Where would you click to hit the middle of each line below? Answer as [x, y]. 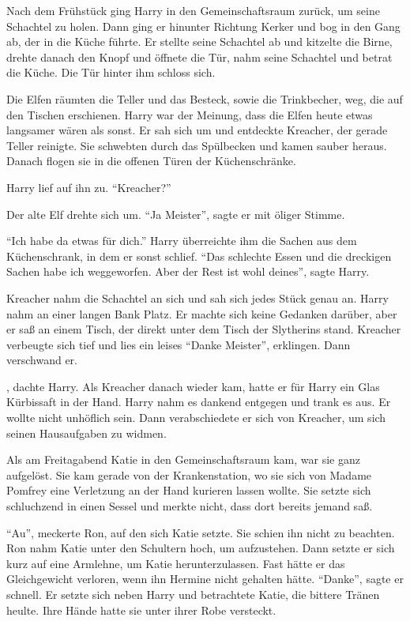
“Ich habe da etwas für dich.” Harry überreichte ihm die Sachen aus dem [182, 241]
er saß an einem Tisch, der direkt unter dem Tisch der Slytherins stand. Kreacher [204, 329]
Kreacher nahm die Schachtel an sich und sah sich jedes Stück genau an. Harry [197, 297]
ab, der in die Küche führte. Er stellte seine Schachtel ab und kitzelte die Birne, [199, 41]
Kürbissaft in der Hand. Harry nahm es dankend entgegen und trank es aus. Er [199, 402]
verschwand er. [42, 360]
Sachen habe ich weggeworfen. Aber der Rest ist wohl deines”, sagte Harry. [188, 271]
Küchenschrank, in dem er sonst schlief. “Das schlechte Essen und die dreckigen [199, 256]
